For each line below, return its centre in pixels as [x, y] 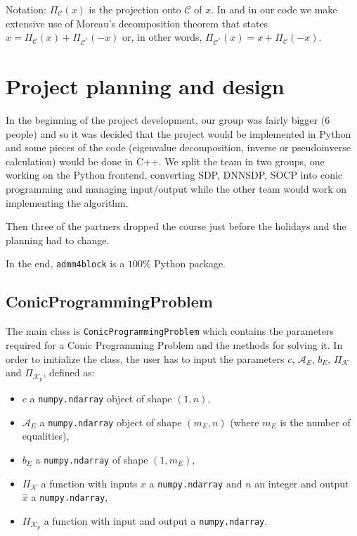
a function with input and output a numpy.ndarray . [156, 520]
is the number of [315, 422]
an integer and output [302, 483]
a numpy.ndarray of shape [92, 459]
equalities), [46, 436]
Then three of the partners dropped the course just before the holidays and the [176, 226]
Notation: [26, 9]
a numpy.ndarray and [196, 483]
